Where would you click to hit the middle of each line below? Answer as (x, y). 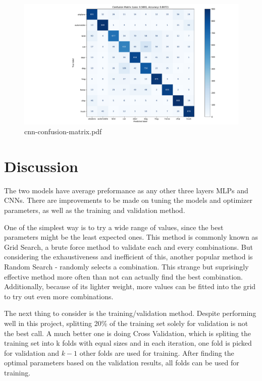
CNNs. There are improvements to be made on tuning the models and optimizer (128, 200)
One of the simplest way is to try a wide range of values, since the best (114, 227)
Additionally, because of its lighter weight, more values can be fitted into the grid (130, 286)
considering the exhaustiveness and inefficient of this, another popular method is (128, 257)
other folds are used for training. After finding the (157, 352)
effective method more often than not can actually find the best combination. (124, 276)
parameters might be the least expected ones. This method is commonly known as (131, 237)
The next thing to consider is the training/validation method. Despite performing (130, 313)
